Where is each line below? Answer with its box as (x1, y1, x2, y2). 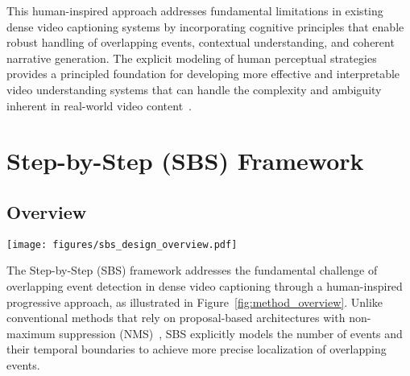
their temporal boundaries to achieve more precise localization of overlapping (6, 341, 387, 357)
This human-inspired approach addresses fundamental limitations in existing (6, 2, 383, 19)
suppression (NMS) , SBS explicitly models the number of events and (59, 324, 403, 341)
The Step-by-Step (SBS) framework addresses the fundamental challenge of (6, 262, 378, 279)
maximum (6, 324, 56, 341)
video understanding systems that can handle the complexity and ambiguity (6, 81, 382, 97)
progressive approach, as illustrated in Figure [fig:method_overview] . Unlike (6, 293, 383, 310)
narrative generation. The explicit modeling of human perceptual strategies (6, 49, 377, 66)
